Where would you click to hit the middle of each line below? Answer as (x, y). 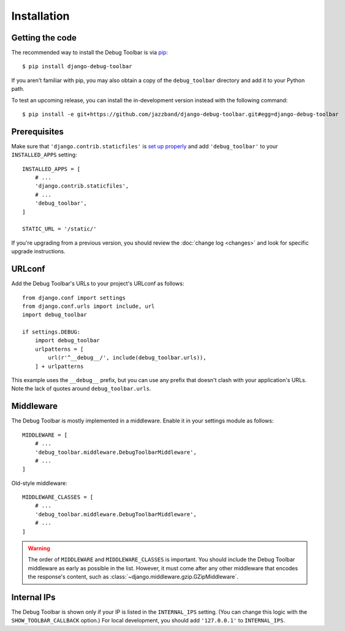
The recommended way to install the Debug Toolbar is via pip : (90, 53)
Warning (39, 548)
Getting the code (44, 38)
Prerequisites (37, 132)
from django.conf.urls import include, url (89, 306)
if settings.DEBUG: (51, 332)
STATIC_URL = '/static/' (59, 229)
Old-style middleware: (39, 483)
